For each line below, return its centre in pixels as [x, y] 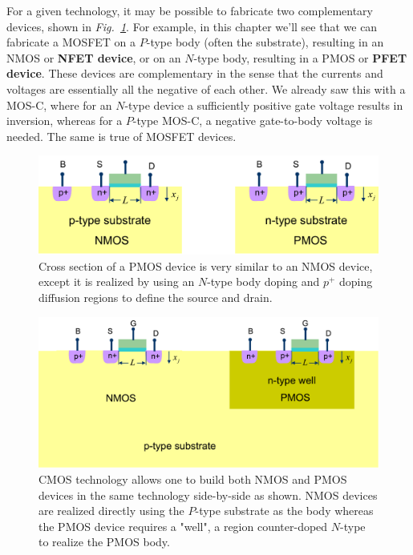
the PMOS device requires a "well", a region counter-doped [183, 526]
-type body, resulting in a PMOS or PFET [300, 57]
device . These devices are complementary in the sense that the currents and [195, 73]
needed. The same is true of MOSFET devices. [121, 136]
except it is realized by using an [117, 282]
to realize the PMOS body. [104, 542]
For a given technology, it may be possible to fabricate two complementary [190, 10]
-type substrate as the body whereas [284, 511]
